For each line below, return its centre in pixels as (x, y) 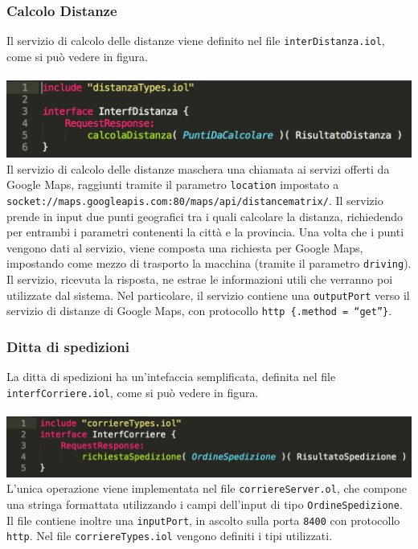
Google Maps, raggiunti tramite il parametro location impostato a (173, 184)
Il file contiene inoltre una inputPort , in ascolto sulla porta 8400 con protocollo (203, 520)
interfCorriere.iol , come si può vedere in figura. (133, 392)
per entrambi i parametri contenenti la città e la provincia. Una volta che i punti (205, 232)
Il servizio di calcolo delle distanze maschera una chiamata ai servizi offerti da (198, 168)
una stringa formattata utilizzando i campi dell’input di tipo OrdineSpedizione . (205, 504)
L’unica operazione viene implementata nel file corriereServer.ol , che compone (207, 488)
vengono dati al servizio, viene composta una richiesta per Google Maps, (185, 247)
